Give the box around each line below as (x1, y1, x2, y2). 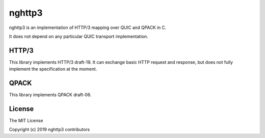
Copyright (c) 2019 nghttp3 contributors (9, 127, 90, 133)
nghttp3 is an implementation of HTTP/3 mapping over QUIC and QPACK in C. (9, 25, 166, 30)
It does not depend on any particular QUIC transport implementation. (9, 33, 148, 39)
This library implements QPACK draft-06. (9, 92, 92, 98)
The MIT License (9, 118, 44, 124)
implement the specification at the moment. (9, 66, 97, 72)
